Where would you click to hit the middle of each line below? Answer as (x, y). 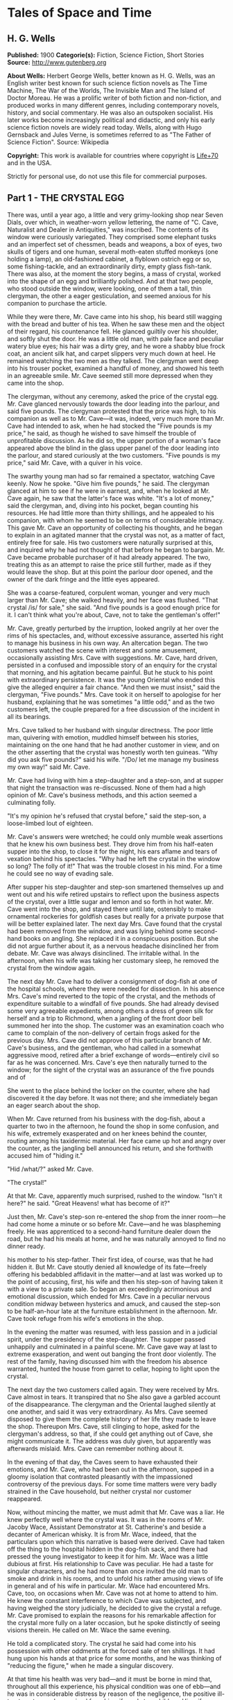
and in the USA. (29, 163)
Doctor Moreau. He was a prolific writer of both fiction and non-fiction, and (114, 98)
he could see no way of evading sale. (60, 873)
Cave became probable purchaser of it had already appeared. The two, (109, 557)
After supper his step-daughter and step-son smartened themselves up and (115, 887)
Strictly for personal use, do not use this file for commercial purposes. (107, 176)
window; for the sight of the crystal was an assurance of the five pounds (111, 1070)
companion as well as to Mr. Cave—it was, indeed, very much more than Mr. (116, 418)
